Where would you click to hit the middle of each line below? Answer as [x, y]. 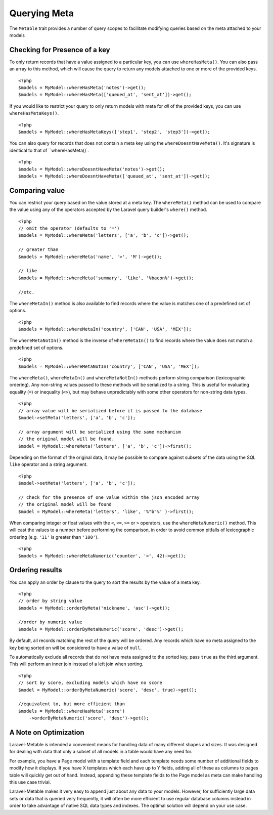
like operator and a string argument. [49, 464]
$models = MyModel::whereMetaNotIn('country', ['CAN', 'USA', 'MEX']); [109, 366]
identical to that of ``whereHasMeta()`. [49, 150]
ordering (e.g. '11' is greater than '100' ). [54, 537]
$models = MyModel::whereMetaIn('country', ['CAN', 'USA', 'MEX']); [105, 329]
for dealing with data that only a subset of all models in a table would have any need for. [101, 752]
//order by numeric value [51, 622]
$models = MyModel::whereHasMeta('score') [72, 711]
